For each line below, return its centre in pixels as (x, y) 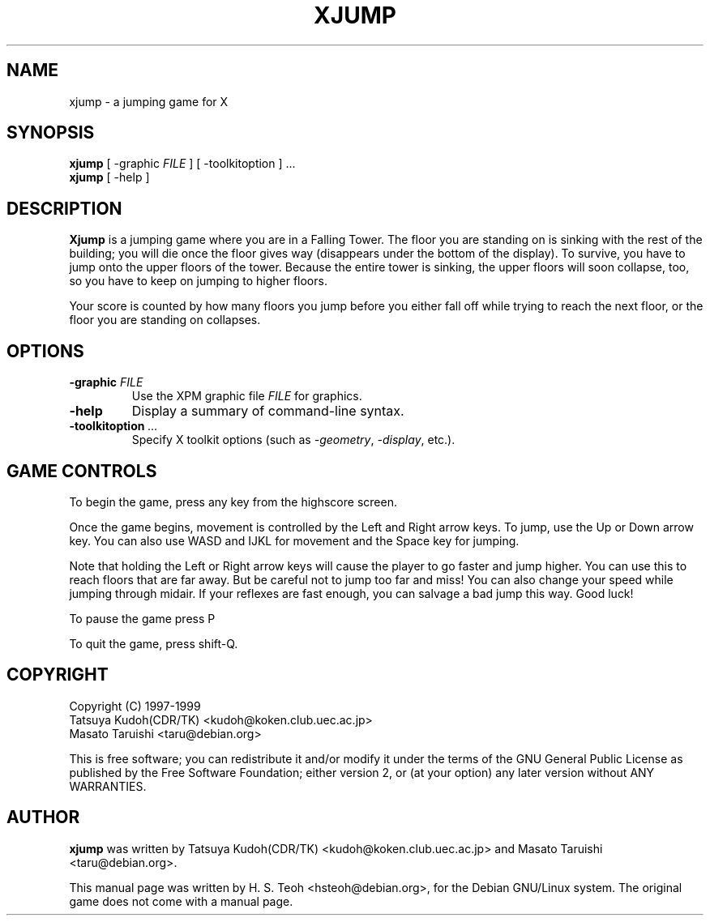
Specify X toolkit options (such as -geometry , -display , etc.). (293, 440)
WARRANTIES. (108, 786)
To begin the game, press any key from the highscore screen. (233, 502)
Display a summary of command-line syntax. (268, 411)
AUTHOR (43, 817)
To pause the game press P (142, 618)
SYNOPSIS (51, 133)
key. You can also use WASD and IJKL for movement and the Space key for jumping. (294, 540)
